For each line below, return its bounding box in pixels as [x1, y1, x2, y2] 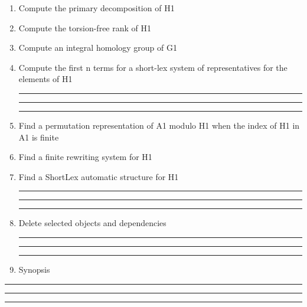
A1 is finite [18, 130, 59, 143]
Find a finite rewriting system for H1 [18, 151, 152, 163]
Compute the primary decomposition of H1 [18, 2, 175, 14]
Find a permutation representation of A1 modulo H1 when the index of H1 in [18, 119, 300, 131]
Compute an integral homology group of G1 [18, 41, 177, 54]
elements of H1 [18, 73, 73, 85]
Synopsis [18, 263, 50, 275]
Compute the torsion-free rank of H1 [18, 21, 151, 34]
